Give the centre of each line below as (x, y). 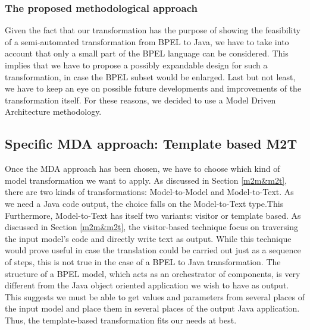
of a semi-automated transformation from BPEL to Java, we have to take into (147, 41)
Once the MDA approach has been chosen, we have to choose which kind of (143, 169)
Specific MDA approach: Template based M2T (151, 144)
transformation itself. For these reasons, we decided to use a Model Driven (140, 100)
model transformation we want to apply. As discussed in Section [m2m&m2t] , (146, 180)
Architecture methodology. (53, 111)
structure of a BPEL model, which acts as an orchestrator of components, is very (153, 273)
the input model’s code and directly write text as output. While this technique (148, 238)
